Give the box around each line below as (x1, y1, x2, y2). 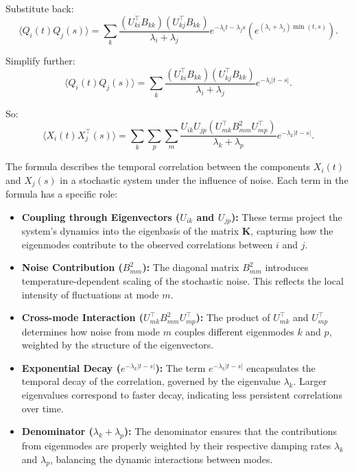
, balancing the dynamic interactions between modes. (49, 451, 273, 466)
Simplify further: (5, 54, 75, 68)
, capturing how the (250, 224, 333, 238)
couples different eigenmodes (174, 324, 294, 338)
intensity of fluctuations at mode (21, 287, 159, 301)
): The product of (196, 310, 270, 324)
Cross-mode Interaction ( (21, 310, 143, 324)
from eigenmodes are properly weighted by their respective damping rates (21, 438, 331, 453)
